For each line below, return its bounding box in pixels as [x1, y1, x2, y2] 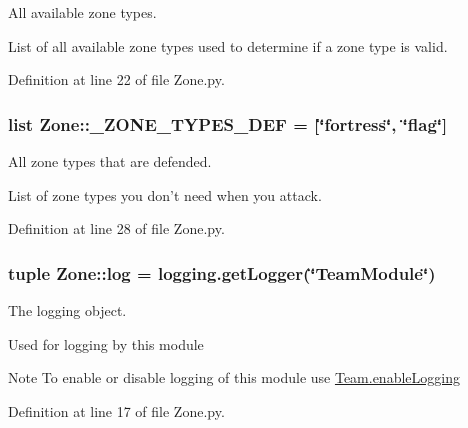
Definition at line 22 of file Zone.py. [8, 69, 225, 90]
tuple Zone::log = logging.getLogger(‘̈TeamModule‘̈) [8, 260, 436, 285]
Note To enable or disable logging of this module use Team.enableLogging [8, 367, 460, 388]
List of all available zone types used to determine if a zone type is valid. [8, 35, 448, 56]
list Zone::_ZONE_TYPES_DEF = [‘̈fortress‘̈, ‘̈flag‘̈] [8, 111, 448, 136]
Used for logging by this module [8, 333, 204, 354]
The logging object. [8, 300, 127, 320]
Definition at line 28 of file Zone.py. [8, 218, 225, 239]
